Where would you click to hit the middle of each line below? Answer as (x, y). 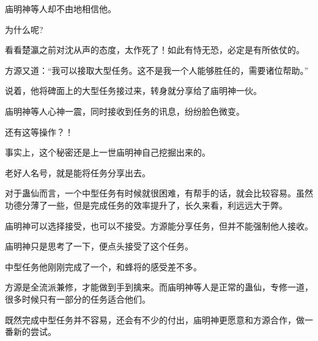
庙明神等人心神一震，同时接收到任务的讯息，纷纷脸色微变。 (125, 111)
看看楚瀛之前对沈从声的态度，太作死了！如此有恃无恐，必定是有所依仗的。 (155, 50)
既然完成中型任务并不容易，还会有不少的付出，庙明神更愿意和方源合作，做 (155, 319)
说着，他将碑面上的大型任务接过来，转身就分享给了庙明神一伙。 (133, 91)
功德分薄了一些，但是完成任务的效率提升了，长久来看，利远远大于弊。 (146, 205)
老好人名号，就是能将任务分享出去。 (78, 172)
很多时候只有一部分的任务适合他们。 (78, 299)
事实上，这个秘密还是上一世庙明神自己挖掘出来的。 (108, 152)
